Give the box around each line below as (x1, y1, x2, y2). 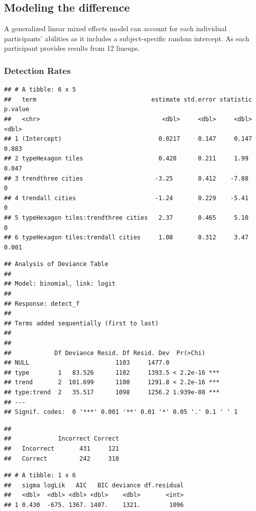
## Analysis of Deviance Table (4, 261, 108, 268)
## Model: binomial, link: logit (4, 280, 115, 288)
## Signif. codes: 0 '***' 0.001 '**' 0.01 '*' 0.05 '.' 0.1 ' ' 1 (4, 408, 238, 416)
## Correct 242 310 (4, 455, 119, 462)
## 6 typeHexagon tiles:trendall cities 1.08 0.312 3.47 (4, 234, 248, 241)
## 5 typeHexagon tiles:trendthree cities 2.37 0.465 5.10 (4, 214, 248, 221)
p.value (4, 106, 30, 113)
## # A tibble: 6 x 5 (4, 86, 76, 94)
